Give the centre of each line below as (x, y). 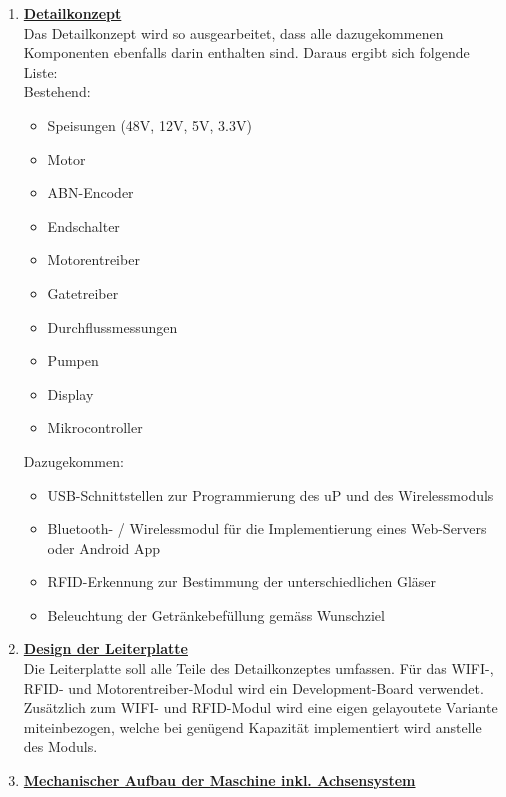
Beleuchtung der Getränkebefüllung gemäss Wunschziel (216, 614)
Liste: (40, 71)
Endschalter (83, 225)
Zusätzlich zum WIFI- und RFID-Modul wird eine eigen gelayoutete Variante (260, 707)
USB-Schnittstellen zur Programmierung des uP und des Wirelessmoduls (270, 494)
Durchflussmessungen (112, 326)
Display (70, 393)
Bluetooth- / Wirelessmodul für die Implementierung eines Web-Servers (267, 528)
